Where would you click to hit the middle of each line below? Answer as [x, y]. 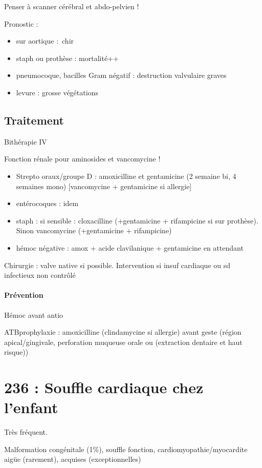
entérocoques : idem [47, 203]
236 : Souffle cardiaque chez [104, 387]
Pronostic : [21, 23]
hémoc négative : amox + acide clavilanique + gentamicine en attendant [130, 247]
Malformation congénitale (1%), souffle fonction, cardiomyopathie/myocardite [126, 449]
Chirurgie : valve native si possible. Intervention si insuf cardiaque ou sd [117, 265]
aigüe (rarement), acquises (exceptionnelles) [73, 459]
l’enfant [31, 407]
